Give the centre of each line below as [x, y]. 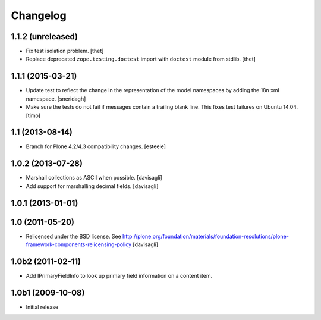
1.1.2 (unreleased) [45, 37]
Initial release [42, 307]
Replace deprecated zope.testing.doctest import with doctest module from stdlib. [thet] [141, 59]
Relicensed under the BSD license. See [73, 236]
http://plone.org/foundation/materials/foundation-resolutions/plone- [206, 236]
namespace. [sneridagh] [56, 99]
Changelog [39, 15]
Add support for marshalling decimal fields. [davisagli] [92, 186]
